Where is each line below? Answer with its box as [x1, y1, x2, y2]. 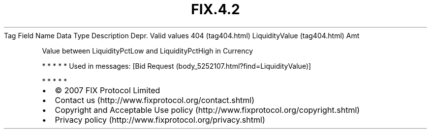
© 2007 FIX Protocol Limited [55, 85, 160, 95]
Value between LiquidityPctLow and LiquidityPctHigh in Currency [42, 46, 253, 55]
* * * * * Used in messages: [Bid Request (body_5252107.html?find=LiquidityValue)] [42, 61, 311, 70]
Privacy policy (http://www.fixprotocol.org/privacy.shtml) [55, 114, 265, 125]
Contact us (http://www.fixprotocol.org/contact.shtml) [55, 95, 255, 105]
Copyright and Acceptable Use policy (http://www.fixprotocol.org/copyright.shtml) [55, 105, 360, 115]
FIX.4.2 [191, 1, 240, 18]
